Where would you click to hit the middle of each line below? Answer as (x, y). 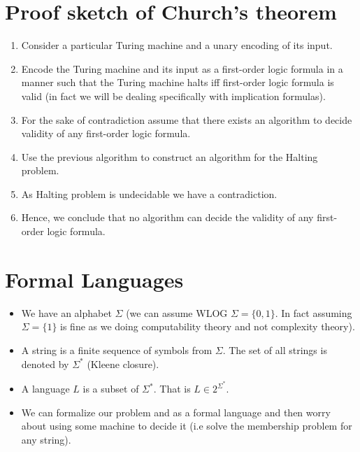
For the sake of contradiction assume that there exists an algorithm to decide (187, 119)
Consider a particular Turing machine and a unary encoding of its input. (177, 45)
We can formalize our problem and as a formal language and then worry (176, 412)
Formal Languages (94, 279)
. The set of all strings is (275, 349)
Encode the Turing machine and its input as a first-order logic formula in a (182, 68)
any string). (46, 439)
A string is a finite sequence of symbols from (117, 349)
